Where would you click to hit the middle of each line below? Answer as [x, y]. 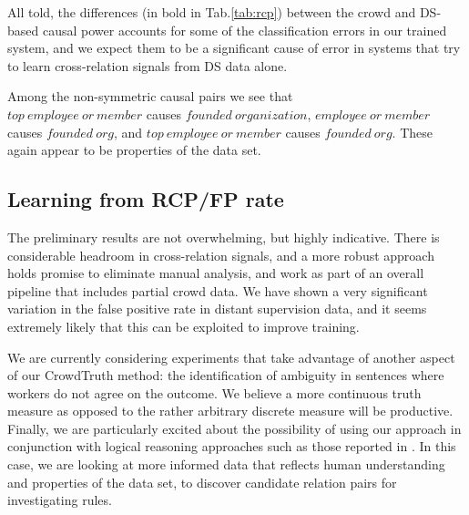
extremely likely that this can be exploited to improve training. [184, 326]
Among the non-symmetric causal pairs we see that [150, 96]
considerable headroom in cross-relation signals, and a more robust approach [221, 255]
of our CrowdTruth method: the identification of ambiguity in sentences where [226, 375]
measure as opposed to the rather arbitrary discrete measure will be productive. [230, 411]
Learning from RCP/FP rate [146, 199]
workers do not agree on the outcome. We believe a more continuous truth [214, 392]
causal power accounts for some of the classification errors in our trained [245, 30]
